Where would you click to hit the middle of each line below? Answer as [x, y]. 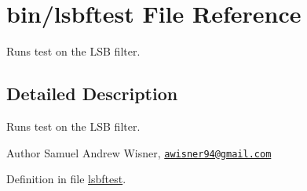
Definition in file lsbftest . [66, 179]
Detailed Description [92, 94]
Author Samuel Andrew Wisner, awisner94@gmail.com [139, 152]
